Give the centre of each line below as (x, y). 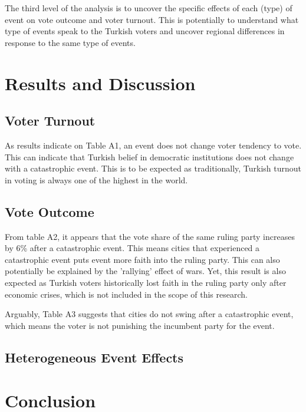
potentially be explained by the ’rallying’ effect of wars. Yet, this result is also (145, 271)
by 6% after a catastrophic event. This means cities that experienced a (132, 248)
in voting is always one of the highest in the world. (96, 179)
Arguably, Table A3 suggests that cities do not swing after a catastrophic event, (149, 314)
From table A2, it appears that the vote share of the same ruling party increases (150, 236)
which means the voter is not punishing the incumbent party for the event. (140, 325)
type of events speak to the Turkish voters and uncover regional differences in (145, 31)
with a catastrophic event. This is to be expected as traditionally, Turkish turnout (153, 168)
